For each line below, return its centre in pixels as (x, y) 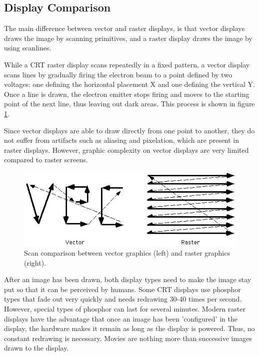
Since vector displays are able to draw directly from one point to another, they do (129, 130)
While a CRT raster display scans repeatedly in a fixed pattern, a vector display (127, 64)
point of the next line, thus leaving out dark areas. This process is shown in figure (129, 104)
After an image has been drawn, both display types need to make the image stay (128, 279)
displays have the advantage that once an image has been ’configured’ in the (121, 318)
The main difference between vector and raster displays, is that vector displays (124, 28)
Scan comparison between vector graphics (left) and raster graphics (127, 253)
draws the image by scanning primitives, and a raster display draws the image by (128, 38)
